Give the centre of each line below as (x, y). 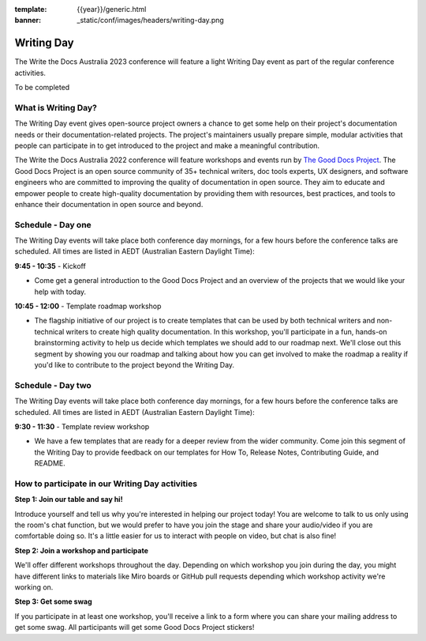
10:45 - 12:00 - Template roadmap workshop (88, 306)
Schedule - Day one (53, 224)
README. (50, 463)
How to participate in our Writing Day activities (106, 484)
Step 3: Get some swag (53, 601)
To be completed (42, 88)
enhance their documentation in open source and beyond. (109, 204)
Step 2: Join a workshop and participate (82, 550)
